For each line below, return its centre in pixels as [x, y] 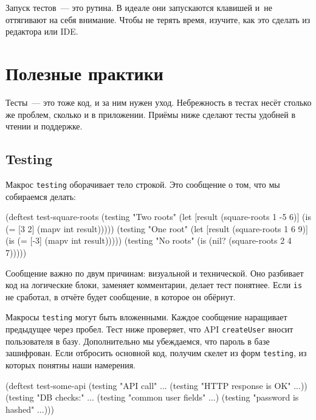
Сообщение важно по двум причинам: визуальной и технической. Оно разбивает [155, 273]
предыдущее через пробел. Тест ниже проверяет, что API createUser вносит [149, 329]
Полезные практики [84, 73]
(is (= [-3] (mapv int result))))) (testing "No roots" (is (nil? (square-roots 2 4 [149, 240]
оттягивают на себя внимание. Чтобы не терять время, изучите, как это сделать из [158, 19]
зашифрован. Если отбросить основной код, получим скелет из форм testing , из [156, 353]
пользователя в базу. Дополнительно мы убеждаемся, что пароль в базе [138, 341]
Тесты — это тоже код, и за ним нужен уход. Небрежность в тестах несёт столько [159, 102]
